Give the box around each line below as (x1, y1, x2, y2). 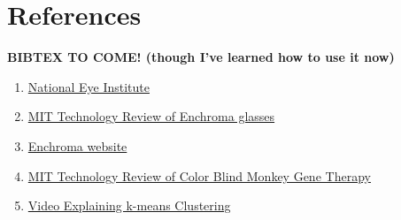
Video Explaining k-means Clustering (27, 196, 231, 215)
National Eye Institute (27, 77, 150, 95)
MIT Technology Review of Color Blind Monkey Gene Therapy (27, 166, 371, 185)
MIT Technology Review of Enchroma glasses (27, 107, 275, 125)
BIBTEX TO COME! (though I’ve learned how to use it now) (7, 48, 395, 66)
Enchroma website (27, 136, 127, 155)
